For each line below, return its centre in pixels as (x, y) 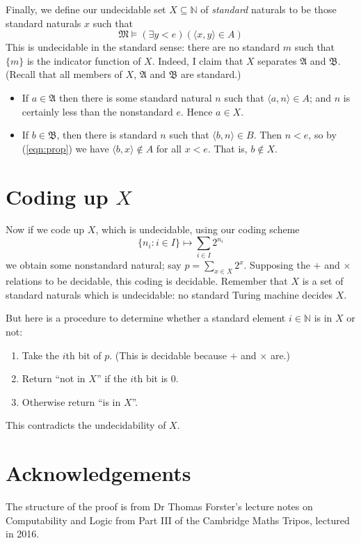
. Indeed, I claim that (198, 60)
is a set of (323, 281)
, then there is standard (107, 135)
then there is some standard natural (136, 97)
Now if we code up (45, 229)
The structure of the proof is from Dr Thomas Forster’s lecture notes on (159, 506)
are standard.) (211, 74)
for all (169, 148)
